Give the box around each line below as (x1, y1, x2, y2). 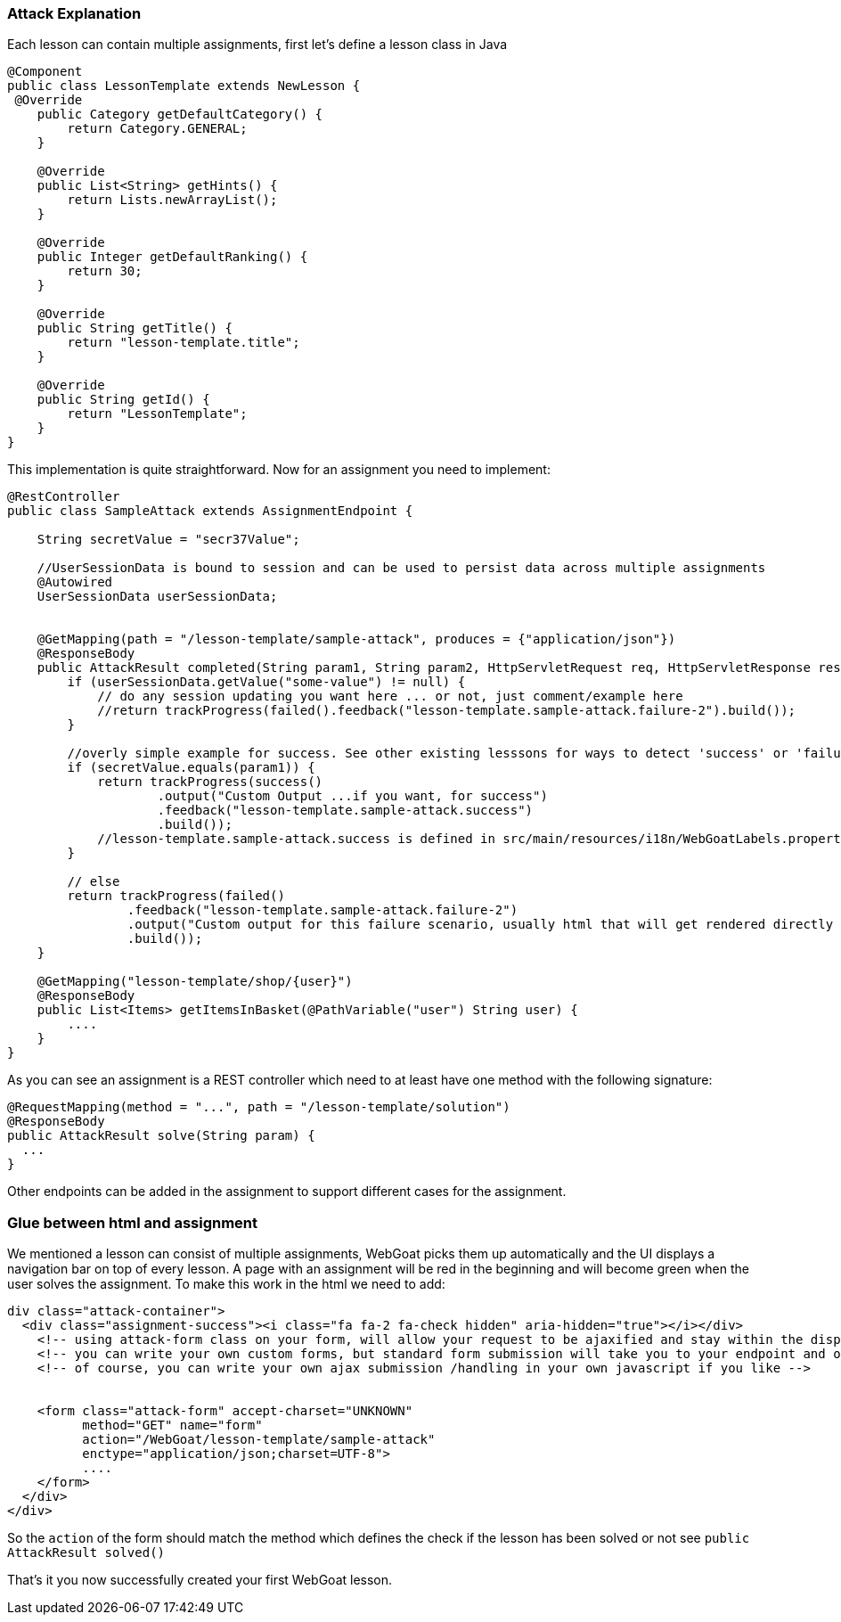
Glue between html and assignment (7, 1213, 258, 1232)
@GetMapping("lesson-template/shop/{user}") (37, 974, 353, 989)
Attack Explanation (7, 4, 142, 22)
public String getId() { (37, 392, 210, 407)
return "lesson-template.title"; (67, 335, 300, 350)
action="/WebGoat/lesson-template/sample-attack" (82, 1432, 436, 1447)
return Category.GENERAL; (67, 121, 248, 136)
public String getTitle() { (37, 321, 233, 336)
